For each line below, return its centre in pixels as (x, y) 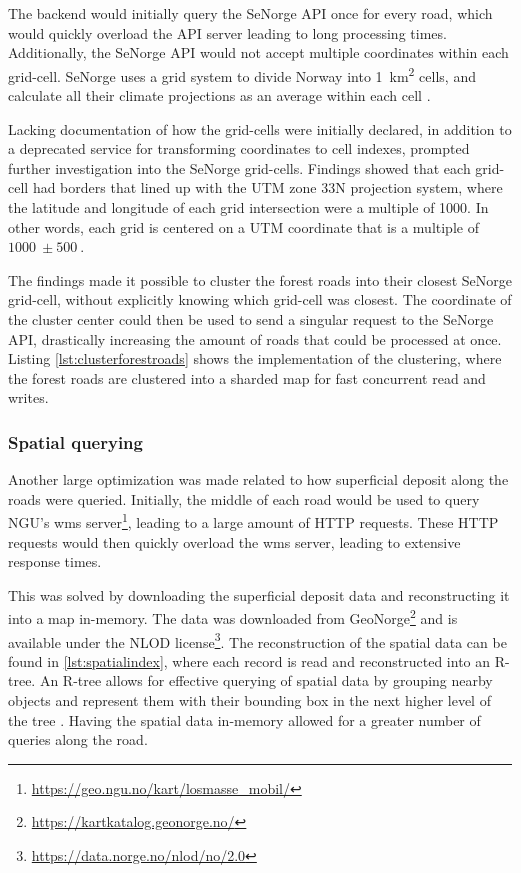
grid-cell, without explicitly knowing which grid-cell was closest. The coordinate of (260, 299)
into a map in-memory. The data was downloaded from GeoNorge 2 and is (233, 617)
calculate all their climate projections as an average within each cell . (219, 95)
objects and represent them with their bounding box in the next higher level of (249, 700)
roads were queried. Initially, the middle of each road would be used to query (244, 498)
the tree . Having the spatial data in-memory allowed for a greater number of (244, 719)
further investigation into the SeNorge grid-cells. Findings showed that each (239, 167)
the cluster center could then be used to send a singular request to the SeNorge (251, 318)
